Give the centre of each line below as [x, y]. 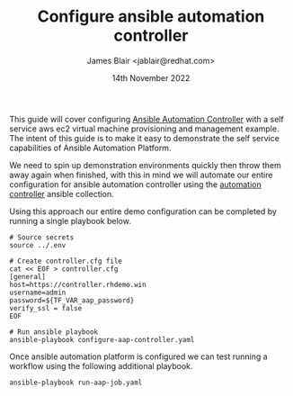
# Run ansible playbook [54, 332]
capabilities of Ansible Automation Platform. [90, 148]
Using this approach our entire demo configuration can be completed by [143, 211]
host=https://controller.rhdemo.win [78, 284]
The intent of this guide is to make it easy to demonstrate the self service [145, 138]
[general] [28, 276]
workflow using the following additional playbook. [101, 365]
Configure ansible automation [151, 17]
